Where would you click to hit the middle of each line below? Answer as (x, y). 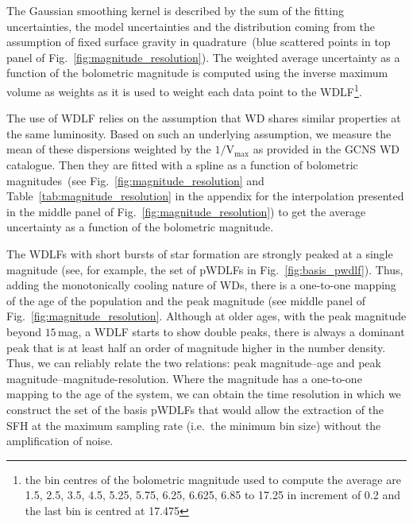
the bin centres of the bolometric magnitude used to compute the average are (213, 479)
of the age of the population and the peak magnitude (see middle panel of (186, 300)
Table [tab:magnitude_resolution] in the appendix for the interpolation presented (205, 196)
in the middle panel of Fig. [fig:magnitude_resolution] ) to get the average (186, 211)
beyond (24, 331)
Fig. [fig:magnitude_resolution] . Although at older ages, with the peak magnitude (206, 316)
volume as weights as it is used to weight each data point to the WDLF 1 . (184, 90)
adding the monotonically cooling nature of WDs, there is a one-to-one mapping (201, 285)
